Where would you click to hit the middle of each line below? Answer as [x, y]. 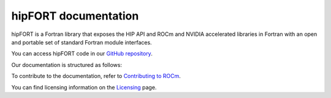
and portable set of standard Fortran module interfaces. [82, 42]
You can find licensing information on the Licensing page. [84, 87]
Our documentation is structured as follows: [67, 65]
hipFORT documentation [75, 16]
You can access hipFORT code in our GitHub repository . [82, 54]
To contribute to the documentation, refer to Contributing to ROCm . [96, 76]
